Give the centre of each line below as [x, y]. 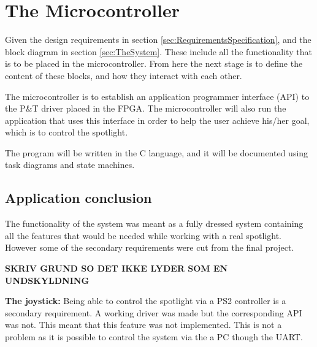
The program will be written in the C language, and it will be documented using [157, 152]
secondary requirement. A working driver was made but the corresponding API [154, 312]
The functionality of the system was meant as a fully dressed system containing [154, 223]
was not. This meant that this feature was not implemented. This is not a [143, 325]
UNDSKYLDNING [47, 280]
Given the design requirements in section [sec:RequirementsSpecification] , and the [158, 40]
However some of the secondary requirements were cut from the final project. [150, 247]
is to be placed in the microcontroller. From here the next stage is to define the [154, 63]
